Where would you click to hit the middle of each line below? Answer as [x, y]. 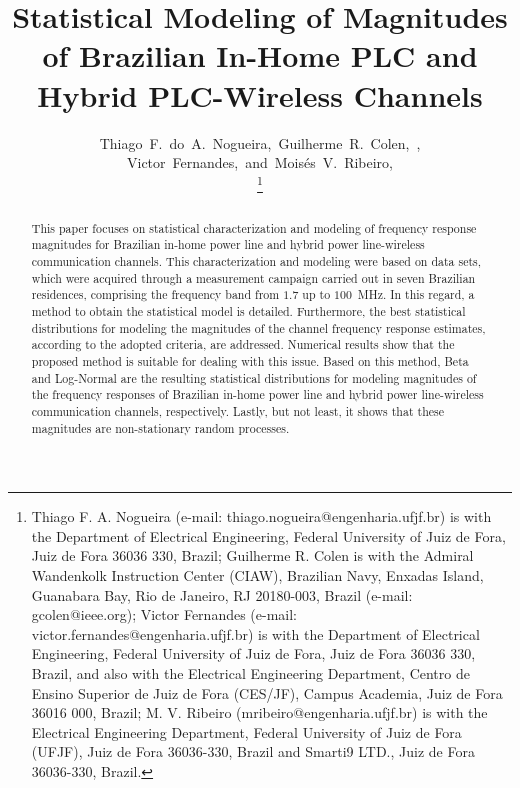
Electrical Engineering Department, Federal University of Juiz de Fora [246, 731]
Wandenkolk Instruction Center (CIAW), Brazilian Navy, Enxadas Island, [257, 575]
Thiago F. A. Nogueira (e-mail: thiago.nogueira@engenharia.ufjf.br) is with [261, 516]
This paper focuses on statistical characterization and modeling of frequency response [254, 227]
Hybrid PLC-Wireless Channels [260, 94]
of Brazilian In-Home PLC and [260, 55]
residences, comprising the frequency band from [155, 294]
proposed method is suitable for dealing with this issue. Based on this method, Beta [250, 360]
